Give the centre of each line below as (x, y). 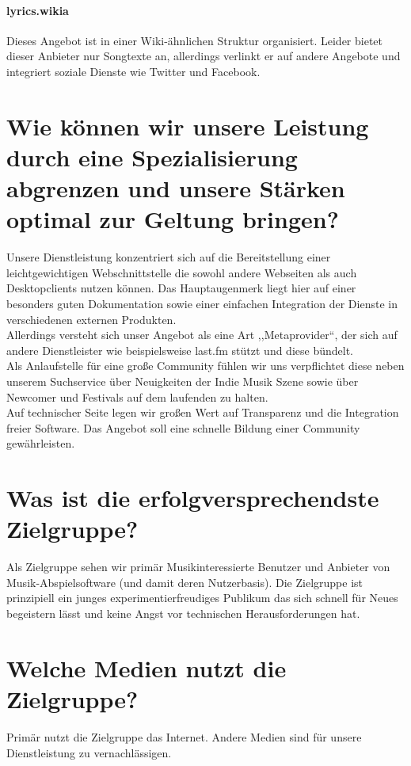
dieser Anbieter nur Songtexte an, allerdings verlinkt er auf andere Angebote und (204, 56)
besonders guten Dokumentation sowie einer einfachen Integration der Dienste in (202, 304)
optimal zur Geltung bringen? (173, 219)
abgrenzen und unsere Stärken (176, 188)
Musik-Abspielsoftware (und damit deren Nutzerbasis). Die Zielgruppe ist (185, 582)
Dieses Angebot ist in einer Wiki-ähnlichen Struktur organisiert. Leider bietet (195, 40)
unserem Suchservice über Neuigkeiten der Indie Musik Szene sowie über (183, 381)
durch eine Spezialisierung (152, 156)
